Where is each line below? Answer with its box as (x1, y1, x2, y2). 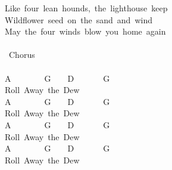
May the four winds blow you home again (5, 25, 166, 38)
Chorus (8, 48, 35, 61)
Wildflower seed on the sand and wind (5, 13, 152, 26)
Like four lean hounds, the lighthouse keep (5, 2, 168, 14)
